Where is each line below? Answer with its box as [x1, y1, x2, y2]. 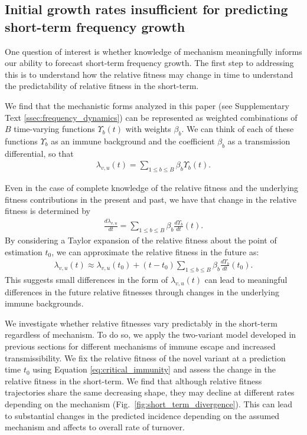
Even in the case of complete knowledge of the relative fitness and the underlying [5, 182, 299, 194]
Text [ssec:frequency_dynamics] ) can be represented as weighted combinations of [5, 111, 298, 123]
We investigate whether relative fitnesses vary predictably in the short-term [5, 317, 277, 329]
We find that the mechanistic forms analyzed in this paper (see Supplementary [5, 99, 289, 111]
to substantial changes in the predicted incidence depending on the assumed [5, 409, 280, 421]
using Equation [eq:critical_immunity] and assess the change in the [32, 363, 276, 375]
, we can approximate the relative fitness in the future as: [51, 245, 259, 258]
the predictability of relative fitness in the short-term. [5, 80, 199, 92]
